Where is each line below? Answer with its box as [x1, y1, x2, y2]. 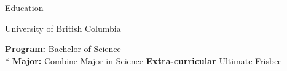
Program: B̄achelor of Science [5, 42, 121, 55]
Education [5, 1, 44, 13]
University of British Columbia [5, 21, 121, 34]
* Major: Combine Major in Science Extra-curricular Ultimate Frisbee [5, 54, 282, 67]
